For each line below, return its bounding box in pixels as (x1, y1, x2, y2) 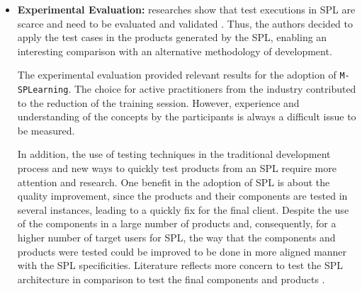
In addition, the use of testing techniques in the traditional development (17, 147, 331, 161)
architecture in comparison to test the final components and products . (17, 271, 325, 286)
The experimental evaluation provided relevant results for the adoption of (17, 67, 336, 82)
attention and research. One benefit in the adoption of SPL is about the (17, 174, 330, 189)
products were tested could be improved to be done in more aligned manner (17, 244, 347, 258)
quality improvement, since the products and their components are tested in (17, 188, 348, 203)
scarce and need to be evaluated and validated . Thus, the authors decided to (17, 16, 353, 30)
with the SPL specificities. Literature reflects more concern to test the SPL (17, 258, 343, 273)
